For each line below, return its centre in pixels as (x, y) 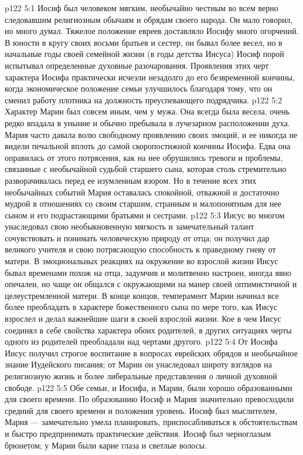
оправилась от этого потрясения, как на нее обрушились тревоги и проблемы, (144, 157)
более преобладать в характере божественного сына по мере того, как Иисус (141, 307)
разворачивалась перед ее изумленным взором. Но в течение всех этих (131, 180)
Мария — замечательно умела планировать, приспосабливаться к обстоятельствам (151, 422)
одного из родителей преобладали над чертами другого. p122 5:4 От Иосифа (141, 341)
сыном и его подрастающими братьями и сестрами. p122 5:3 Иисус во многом (145, 215)
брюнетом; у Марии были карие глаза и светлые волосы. (106, 445)
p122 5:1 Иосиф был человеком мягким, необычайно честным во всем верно (142, 8)
